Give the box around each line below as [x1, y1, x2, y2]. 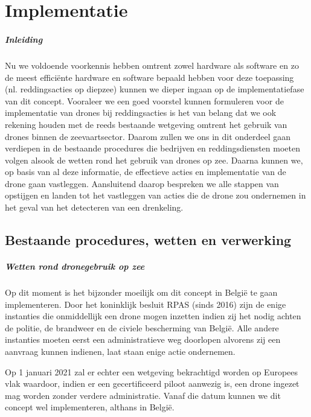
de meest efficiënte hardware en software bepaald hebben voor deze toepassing [5, 71, 294, 83]
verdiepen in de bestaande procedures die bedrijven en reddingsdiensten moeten [5, 142, 300, 154]
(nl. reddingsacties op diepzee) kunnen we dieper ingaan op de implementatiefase [5, 83, 304, 95]
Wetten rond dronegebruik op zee [5, 260, 145, 273]
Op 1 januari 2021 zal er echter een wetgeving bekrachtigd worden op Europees [5, 365, 298, 378]
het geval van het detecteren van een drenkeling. [5, 201, 184, 214]
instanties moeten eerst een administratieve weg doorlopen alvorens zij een [5, 333, 281, 346]
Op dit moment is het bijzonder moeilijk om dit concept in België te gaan [5, 286, 278, 298]
